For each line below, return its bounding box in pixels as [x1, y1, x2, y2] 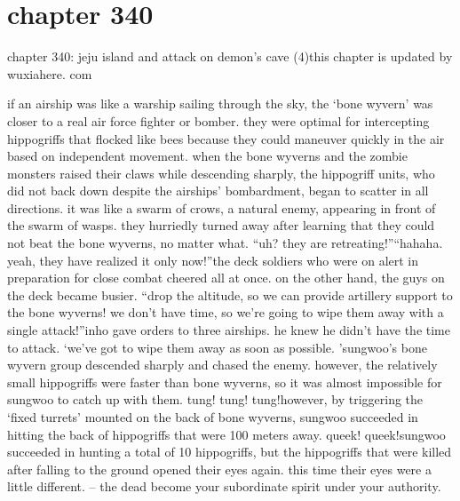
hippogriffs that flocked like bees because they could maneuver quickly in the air [7, 129, 445, 147]
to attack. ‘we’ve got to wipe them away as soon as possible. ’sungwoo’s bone [7, 338, 427, 356]
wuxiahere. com [7, 64, 92, 83]
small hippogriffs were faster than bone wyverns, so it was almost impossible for [7, 372, 442, 391]
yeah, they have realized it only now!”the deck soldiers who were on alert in [7, 250, 419, 269]
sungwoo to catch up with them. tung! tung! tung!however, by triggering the [7, 390, 424, 409]
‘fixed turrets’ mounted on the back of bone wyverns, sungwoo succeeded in [7, 408, 418, 425]
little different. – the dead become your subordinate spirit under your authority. [7, 477, 441, 496]
